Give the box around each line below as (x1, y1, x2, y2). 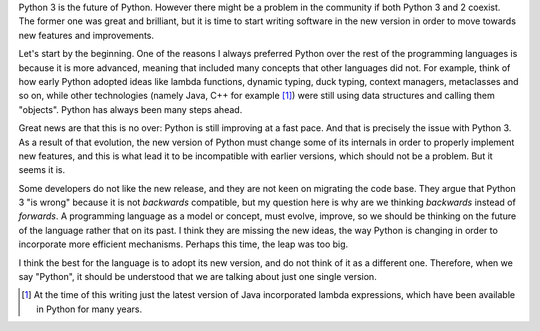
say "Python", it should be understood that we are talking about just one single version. (18, 271, 377, 283)
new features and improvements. (18, 29, 155, 41)
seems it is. (18, 164, 66, 176)
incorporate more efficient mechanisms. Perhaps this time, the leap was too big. (18, 238, 349, 250)
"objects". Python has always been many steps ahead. (18, 103, 243, 115)
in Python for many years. (36, 303, 143, 315)
